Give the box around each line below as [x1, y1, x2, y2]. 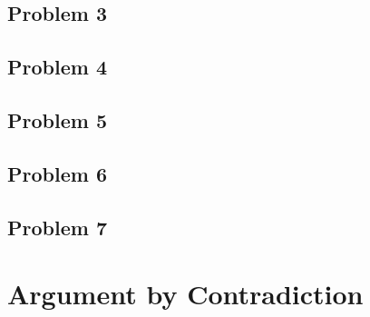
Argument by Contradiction [7, 275, 364, 312]
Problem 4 [7, 53, 107, 81]
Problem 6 [7, 159, 107, 187]
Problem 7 [7, 213, 107, 241]
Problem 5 [7, 105, 107, 134]
